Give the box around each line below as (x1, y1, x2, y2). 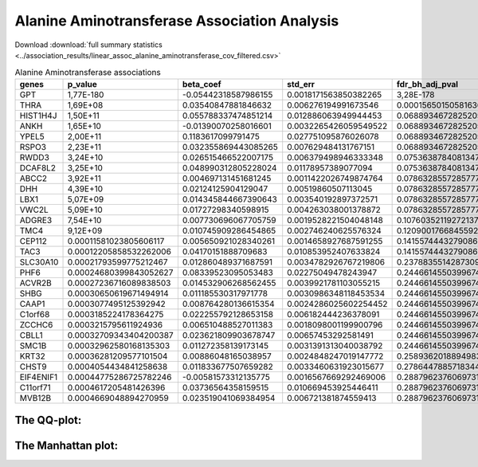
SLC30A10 (19, 256, 59, 267)
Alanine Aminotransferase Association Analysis (14, 12, 339, 29)
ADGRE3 (19, 214, 53, 226)
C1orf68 (19, 308, 50, 320)
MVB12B (19, 392, 52, 403)
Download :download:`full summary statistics (14, 40, 163, 49)
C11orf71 (19, 382, 51, 393)
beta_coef (182, 78, 222, 89)
